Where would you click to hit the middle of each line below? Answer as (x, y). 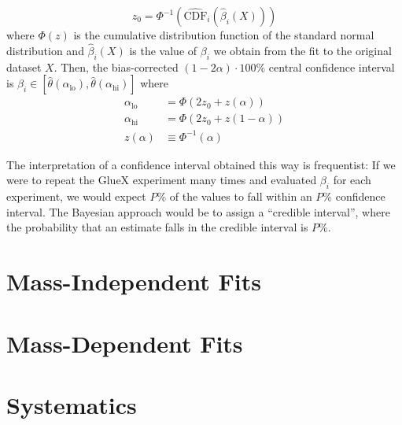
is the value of (163, 50)
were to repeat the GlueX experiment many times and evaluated (162, 180)
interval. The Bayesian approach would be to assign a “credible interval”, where (198, 211)
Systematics (72, 404)
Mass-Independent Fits (134, 281)
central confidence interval (332, 67)
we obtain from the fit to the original (302, 50)
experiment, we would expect (76, 196)
